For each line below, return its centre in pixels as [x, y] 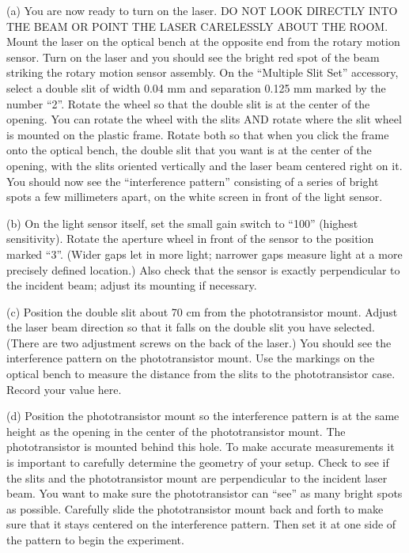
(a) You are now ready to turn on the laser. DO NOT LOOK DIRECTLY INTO [202, 10]
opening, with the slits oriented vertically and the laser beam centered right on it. [204, 165]
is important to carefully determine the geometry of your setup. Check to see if [198, 462]
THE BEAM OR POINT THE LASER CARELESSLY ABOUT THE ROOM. [197, 26]
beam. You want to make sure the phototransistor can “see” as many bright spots [204, 493]
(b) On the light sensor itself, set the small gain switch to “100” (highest [182, 223]
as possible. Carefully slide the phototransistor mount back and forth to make [195, 508]
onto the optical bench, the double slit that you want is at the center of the [189, 150]
